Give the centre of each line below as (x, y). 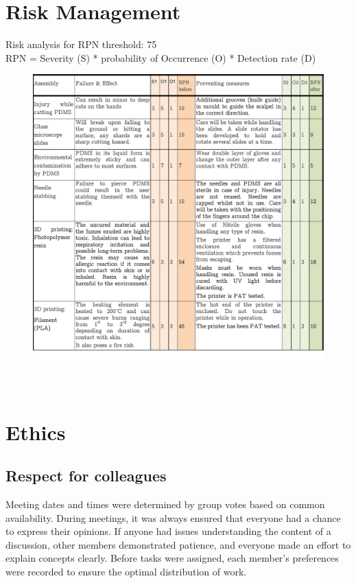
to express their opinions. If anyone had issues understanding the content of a (168, 531)
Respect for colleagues (86, 476)
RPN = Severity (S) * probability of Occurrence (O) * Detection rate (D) (161, 57)
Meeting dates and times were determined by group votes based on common (165, 504)
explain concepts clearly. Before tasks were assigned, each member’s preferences (172, 558)
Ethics (36, 432)
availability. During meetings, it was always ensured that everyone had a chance (173, 517)
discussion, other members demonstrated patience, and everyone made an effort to (178, 544)
